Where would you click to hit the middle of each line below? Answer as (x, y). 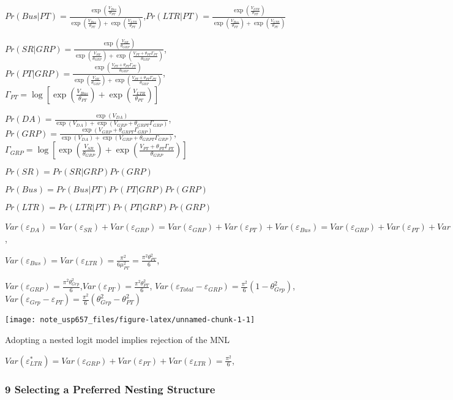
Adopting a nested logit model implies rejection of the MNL (118, 339)
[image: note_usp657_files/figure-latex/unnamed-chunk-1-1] (130, 320)
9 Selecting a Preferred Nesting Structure (110, 389)
